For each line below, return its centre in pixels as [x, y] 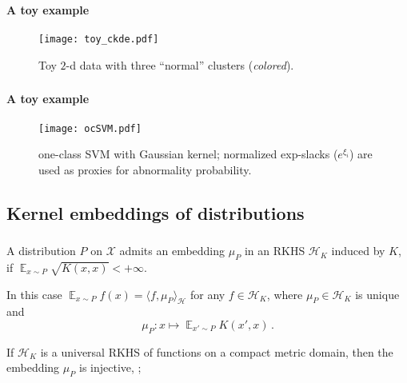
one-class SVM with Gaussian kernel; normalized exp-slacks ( [188, 154]
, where [285, 294]
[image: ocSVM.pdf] [90, 128]
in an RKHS [275, 251]
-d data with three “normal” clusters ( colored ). [180, 64]
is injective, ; [110, 367]
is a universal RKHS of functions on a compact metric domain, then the [217, 351]
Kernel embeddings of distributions [156, 212]
